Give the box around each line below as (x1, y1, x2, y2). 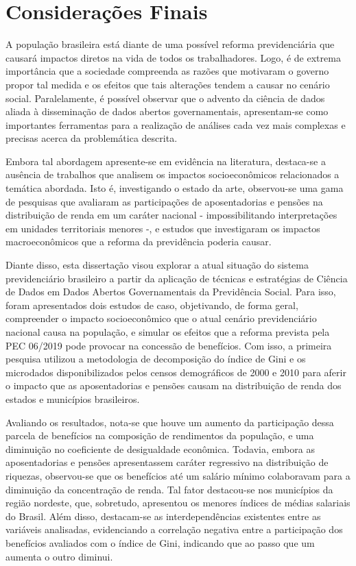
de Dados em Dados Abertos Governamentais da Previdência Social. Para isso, (5, 284, 336, 299)
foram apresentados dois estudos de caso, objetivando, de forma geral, (5, 297, 298, 312)
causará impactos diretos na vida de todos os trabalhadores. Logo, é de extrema (5, 50, 341, 64)
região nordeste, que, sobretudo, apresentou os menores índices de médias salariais (5, 495, 351, 510)
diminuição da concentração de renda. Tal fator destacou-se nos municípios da (5, 482, 333, 496)
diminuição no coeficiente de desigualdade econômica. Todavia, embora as (5, 441, 315, 456)
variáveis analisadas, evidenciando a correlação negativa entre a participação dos (5, 522, 343, 537)
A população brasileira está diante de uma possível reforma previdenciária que (5, 37, 335, 51)
